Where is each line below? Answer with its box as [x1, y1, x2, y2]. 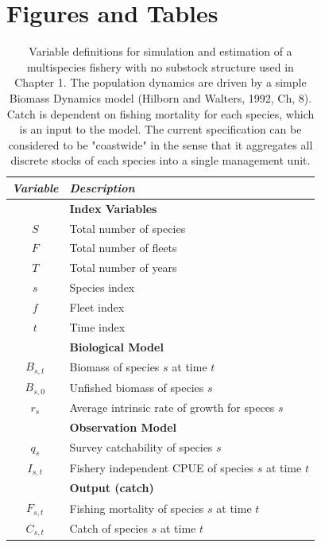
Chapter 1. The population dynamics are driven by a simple [14, 74, 307, 91]
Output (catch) [69, 479, 154, 496]
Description [69, 179, 135, 196]
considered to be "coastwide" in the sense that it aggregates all [8, 136, 313, 153]
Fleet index [69, 298, 125, 315]
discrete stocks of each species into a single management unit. [10, 152, 311, 169]
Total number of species [69, 219, 186, 236]
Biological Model [69, 338, 164, 355]
